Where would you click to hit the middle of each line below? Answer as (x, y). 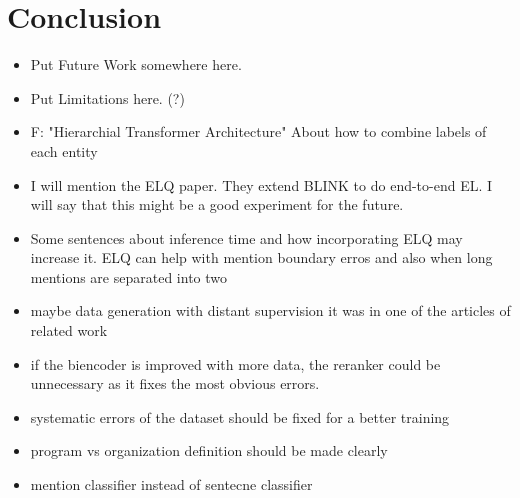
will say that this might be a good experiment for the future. (217, 204)
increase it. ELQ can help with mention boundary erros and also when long (261, 257)
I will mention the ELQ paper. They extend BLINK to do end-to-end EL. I (261, 184)
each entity (64, 150)
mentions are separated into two (129, 276)
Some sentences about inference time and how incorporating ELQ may (246, 237)
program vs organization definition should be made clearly (209, 450)
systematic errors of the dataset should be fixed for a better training (240, 416)
